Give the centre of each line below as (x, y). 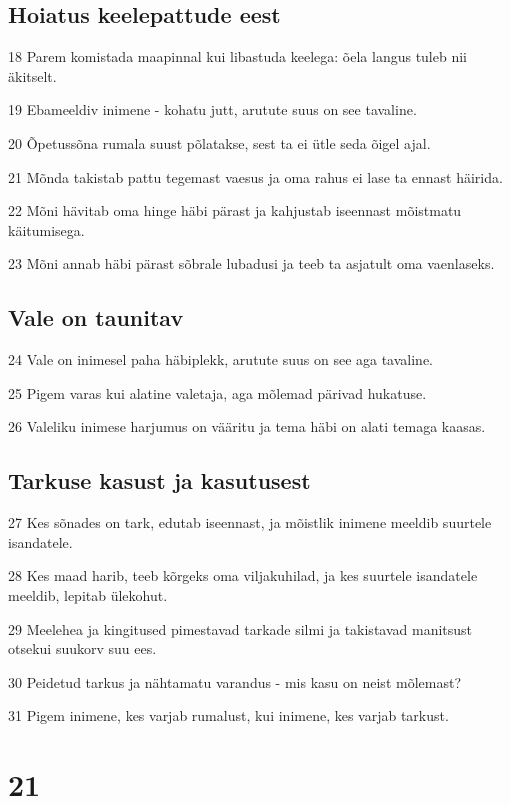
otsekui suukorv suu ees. (82, 648)
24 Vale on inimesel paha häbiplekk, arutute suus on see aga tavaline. (221, 359)
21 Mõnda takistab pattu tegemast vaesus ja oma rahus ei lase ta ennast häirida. (255, 176)
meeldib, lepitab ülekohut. (88, 594)
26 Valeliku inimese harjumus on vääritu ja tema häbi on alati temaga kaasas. (247, 426)
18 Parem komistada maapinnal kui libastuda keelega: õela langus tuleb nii (237, 56)
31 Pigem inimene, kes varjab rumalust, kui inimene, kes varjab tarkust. (228, 715)
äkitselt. (32, 75)
